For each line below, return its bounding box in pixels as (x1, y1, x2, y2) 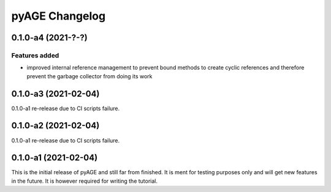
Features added (11, 51, 59, 59)
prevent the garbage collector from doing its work (26, 72, 153, 79)
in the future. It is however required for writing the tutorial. (11, 177, 158, 185)
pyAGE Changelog (11, 9, 106, 23)
